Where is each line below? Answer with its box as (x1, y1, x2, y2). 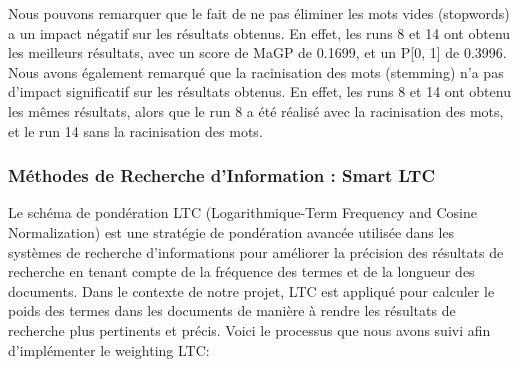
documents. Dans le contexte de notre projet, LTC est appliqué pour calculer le (8, 280, 495, 301)
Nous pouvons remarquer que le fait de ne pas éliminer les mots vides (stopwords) (8, 3, 510, 23)
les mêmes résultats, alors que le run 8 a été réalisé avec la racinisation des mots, (8, 100, 504, 121)
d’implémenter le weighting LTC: (8, 339, 210, 360)
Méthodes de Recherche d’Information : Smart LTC (8, 163, 436, 188)
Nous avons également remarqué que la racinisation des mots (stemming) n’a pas (8, 61, 504, 82)
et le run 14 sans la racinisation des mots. (8, 120, 263, 141)
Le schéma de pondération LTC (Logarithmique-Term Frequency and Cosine (8, 202, 477, 223)
